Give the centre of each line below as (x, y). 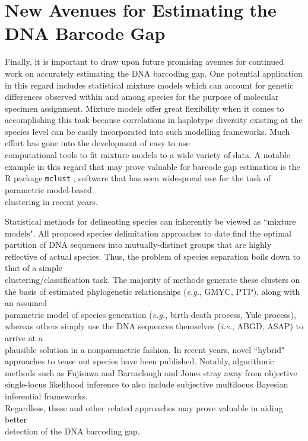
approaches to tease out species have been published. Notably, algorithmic (139, 361)
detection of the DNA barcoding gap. (72, 431)
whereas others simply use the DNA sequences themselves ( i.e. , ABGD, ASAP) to (154, 326)
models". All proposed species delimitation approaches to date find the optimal (148, 233)
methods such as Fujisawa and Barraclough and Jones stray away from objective (151, 372)
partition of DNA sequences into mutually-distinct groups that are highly (138, 245)
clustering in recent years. (51, 201)
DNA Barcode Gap (85, 33)
